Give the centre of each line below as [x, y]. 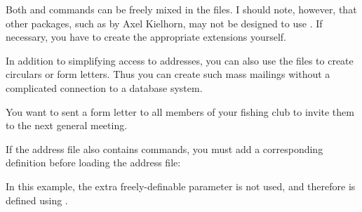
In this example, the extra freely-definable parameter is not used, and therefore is [181, 186]
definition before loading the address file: [93, 163]
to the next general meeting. [67, 125]
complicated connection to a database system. [104, 87]
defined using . [37, 200]
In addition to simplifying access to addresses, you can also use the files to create [180, 60]
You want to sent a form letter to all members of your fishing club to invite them [180, 111]
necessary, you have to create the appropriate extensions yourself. [146, 37]
